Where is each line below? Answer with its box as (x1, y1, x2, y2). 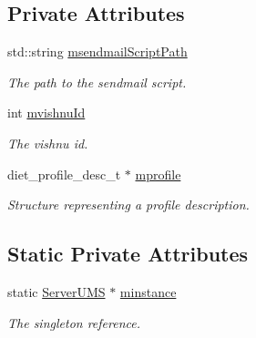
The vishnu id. (7, 133, 88, 152)
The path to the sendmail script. (7, 72, 187, 91)
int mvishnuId (7, 103, 86, 122)
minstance (119, 282, 177, 301)
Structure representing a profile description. (7, 195, 250, 214)
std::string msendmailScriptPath (7, 42, 188, 61)
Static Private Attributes (7, 240, 249, 268)
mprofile (135, 164, 181, 183)
